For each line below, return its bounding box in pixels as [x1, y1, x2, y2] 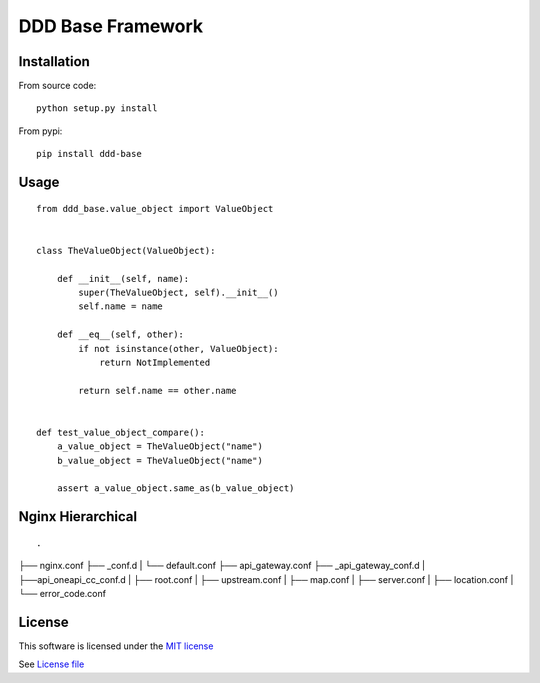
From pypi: [18, 125, 63, 137]
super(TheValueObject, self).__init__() [78, 286, 279, 298]
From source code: [18, 80, 97, 92]
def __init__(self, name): [56, 273, 190, 284]
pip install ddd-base [36, 148, 142, 160]
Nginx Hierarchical [18, 508, 138, 525]
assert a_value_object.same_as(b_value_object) [56, 483, 295, 494]
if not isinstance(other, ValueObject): [78, 343, 279, 354]
